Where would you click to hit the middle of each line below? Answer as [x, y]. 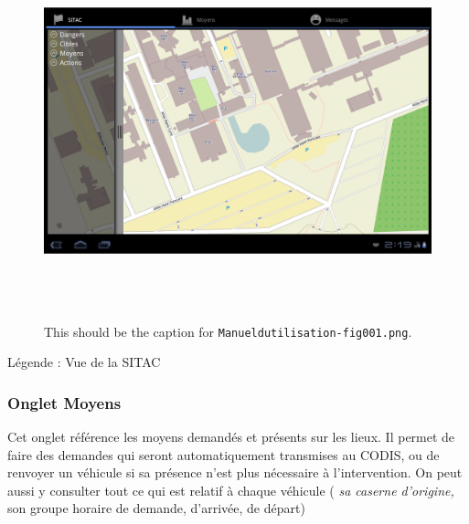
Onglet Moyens [64, 402]
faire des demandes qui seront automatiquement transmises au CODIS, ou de [224, 454]
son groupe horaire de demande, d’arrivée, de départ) [156, 508]
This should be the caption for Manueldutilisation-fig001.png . [228, 331]
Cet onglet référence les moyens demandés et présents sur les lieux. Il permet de [231, 437]
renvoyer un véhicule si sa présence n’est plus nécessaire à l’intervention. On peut [235, 472]
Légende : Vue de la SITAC [84, 362]
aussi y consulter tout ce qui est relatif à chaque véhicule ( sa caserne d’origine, [231, 490]
